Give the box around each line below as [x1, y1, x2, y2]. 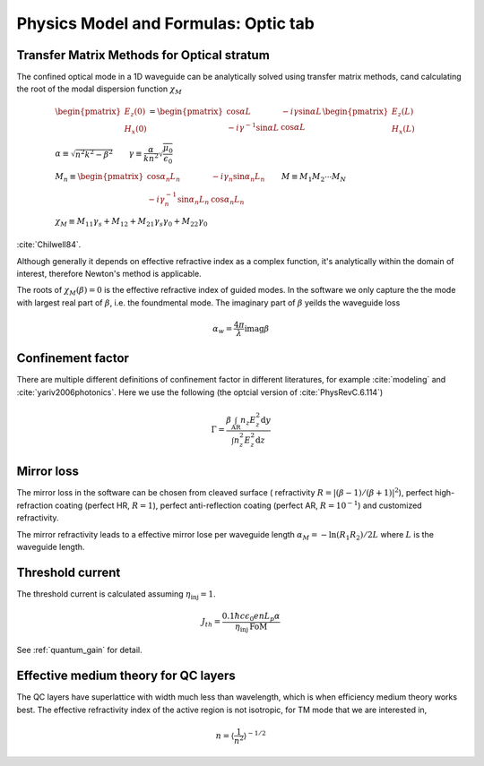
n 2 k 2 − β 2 [74, 148, 114, 159]
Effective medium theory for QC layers [16, 668, 237, 684]
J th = [201, 616, 221, 629]
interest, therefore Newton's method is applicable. [16, 268, 202, 279]
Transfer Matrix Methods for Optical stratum [16, 47, 271, 63]
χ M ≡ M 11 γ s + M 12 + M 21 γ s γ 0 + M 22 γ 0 [55, 216, 208, 228]
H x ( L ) [391, 124, 416, 136]
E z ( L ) [391, 106, 414, 118]
